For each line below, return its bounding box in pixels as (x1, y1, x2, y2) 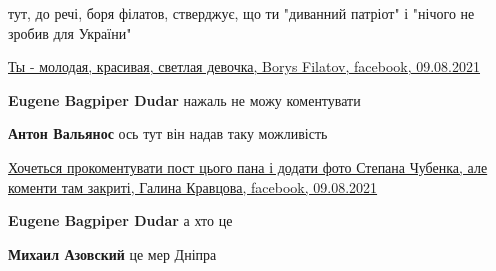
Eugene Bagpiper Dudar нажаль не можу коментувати (8, 89, 361, 110)
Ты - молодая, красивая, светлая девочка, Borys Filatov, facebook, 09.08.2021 (8, 56, 481, 77)
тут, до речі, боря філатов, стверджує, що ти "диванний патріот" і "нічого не (8, 3, 475, 23)
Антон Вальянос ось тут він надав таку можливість (8, 123, 328, 144)
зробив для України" (8, 22, 132, 43)
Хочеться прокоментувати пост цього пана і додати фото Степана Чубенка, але (8, 156, 488, 177)
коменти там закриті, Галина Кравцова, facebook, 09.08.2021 (8, 176, 378, 197)
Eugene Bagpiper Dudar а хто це (8, 210, 233, 231)
